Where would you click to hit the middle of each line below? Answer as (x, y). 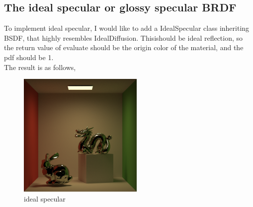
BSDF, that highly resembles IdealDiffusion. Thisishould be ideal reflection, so (124, 37)
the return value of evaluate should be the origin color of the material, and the (124, 47)
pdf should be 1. (29, 57)
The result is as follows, (40, 67)
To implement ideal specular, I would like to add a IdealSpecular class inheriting (127, 28)
